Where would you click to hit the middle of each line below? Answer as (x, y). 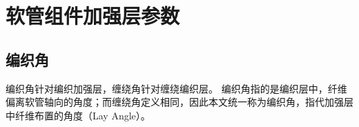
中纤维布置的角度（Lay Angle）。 (78, 115)
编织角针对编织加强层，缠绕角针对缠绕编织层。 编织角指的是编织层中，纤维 (176, 88)
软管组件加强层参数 (93, 16)
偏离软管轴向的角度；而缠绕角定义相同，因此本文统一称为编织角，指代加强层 (179, 102)
